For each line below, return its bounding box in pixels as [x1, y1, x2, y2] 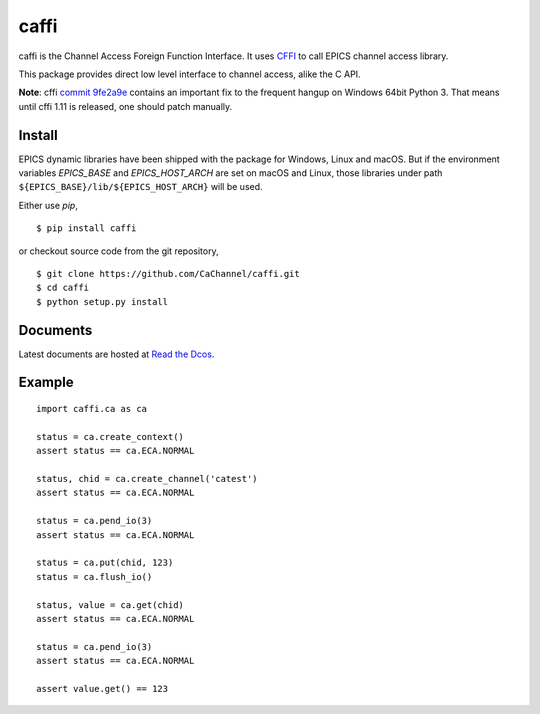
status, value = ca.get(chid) [36, 599, 185, 610]
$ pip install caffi [36, 223, 137, 234]
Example [18, 374, 74, 391]
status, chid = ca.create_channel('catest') [36, 473, 259, 485]
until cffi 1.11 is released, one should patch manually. [18, 100, 233, 112]
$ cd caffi [36, 282, 90, 294]
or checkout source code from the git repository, [18, 245, 219, 257]
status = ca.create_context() [36, 431, 185, 442]
